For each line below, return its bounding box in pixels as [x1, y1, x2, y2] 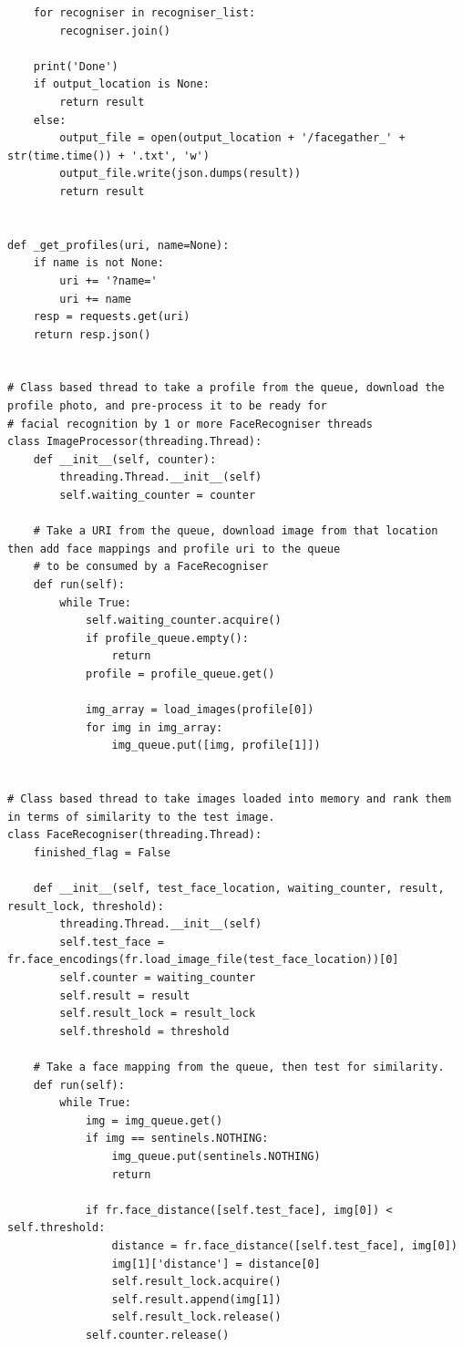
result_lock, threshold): [7, 899, 164, 913]
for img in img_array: [85, 720, 223, 734]
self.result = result [59, 989, 190, 1002]
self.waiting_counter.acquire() [85, 614, 282, 627]
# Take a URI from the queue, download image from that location [33, 524, 438, 538]
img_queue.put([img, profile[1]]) [111, 739, 321, 752]
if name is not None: [33, 256, 164, 270]
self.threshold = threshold [59, 1024, 230, 1038]
